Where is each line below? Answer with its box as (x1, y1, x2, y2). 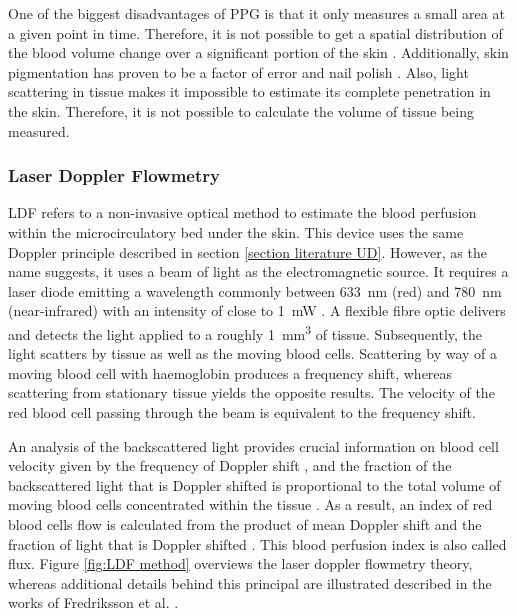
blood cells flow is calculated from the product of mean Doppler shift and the (8, 513, 482, 534)
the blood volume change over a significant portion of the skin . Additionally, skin (8, 42, 509, 63)
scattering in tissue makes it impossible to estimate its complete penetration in (8, 81, 491, 102)
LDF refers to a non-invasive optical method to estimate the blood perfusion (8, 202, 477, 223)
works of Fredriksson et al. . (8, 592, 179, 613)
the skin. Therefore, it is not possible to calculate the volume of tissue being (8, 100, 475, 121)
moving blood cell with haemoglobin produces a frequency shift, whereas (8, 362, 453, 383)
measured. (8, 120, 70, 141)
